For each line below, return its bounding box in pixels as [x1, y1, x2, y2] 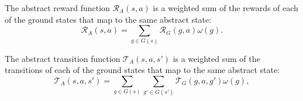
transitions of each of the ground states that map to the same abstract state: [5, 64, 280, 76]
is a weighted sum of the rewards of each [153, 2, 298, 13]
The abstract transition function [5, 52, 120, 64]
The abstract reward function [5, 2, 110, 13]
